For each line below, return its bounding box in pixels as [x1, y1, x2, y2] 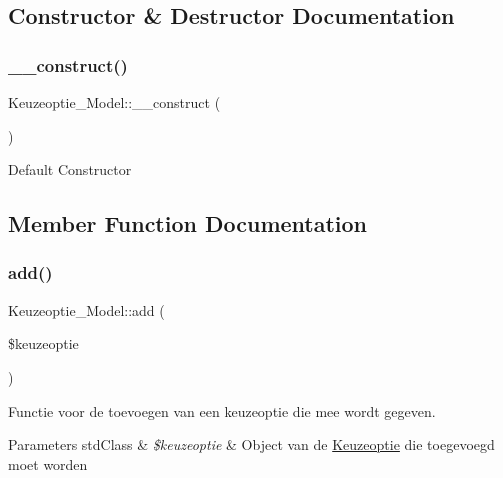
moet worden [8, 453, 88, 474]
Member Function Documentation [8, 208, 368, 239]
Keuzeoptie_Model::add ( [8, 299, 165, 320]
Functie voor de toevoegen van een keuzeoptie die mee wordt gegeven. [8, 400, 436, 421]
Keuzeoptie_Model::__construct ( [8, 92, 221, 112]
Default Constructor [8, 159, 132, 180]
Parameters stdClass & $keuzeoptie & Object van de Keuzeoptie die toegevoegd [8, 434, 495, 455]
